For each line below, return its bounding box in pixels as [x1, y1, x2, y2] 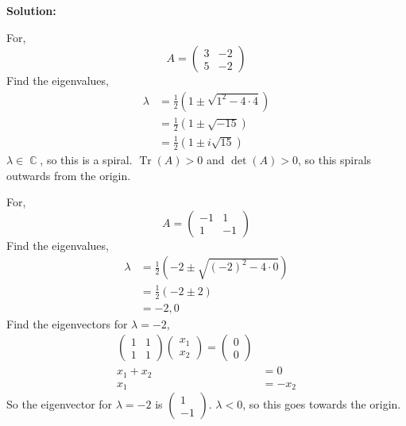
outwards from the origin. [6, 167, 131, 183]
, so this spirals [297, 151, 372, 167]
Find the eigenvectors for [6, 315, 128, 332]
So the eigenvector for [6, 396, 113, 413]
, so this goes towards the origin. [242, 396, 401, 413]
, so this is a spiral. [40, 151, 133, 167]
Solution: [6, 2, 56, 18]
